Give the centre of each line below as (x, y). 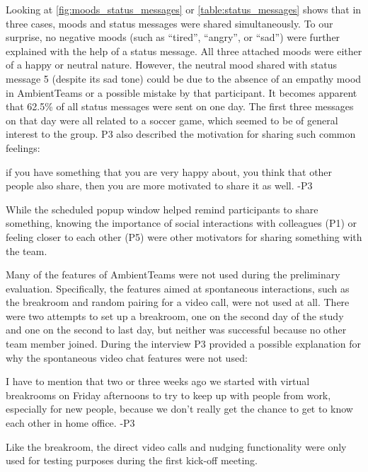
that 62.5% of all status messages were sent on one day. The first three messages (180, 106)
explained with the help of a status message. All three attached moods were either (184, 51)
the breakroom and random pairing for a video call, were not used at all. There (178, 302)
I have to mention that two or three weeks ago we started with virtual (158, 381)
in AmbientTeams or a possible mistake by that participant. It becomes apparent (182, 92)
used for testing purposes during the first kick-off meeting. (132, 460)
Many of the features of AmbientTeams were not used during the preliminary (173, 275)
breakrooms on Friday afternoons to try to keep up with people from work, (168, 395)
